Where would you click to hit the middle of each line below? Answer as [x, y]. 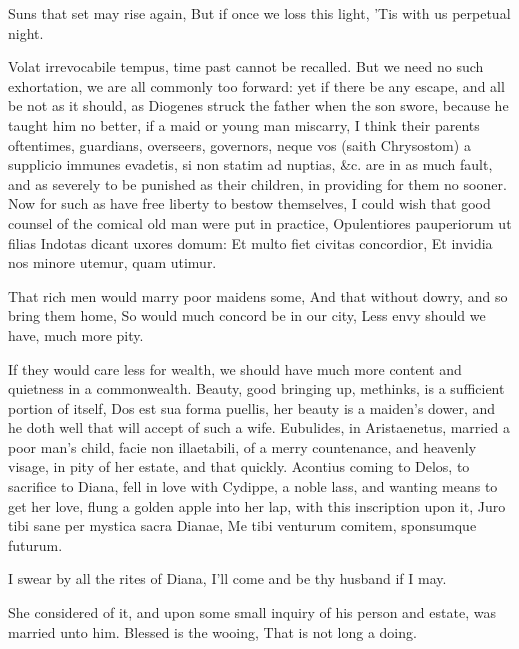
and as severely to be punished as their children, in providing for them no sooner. [257, 183]
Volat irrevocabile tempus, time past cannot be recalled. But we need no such [246, 66]
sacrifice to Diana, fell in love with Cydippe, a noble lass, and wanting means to [253, 486]
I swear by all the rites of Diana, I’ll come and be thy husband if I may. [227, 578]
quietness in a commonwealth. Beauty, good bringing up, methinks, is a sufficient [256, 388]
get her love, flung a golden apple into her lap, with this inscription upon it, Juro [257, 505]
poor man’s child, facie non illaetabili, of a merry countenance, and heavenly [242, 446]
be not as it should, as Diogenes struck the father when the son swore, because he [258, 105]
